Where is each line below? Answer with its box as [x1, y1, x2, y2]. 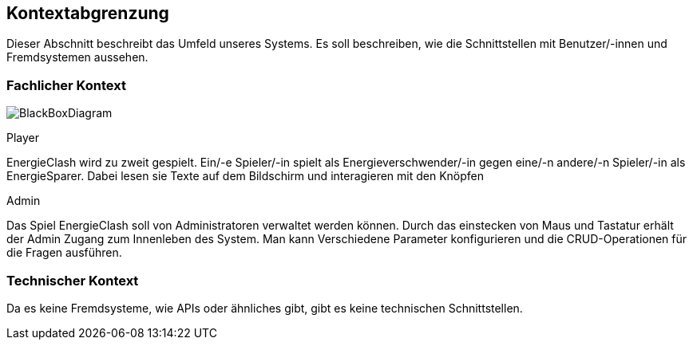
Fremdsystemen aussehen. [6, 50, 148, 65]
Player [6, 131, 40, 145]
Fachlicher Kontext [6, 77, 126, 93]
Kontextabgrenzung [6, 3, 169, 23]
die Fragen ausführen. [6, 246, 122, 260]
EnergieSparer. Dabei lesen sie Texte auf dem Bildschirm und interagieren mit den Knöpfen [6, 169, 485, 183]
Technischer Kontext [6, 272, 139, 289]
